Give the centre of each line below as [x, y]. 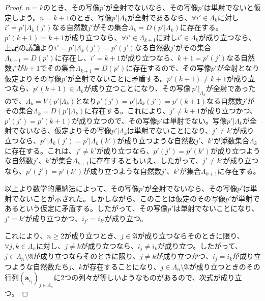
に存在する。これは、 [40, 150]
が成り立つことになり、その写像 [137, 88]
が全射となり [238, 68]
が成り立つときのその [225, 266]
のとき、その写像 [71, 7]
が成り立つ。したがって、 [200, 245]
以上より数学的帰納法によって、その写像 [72, 188]
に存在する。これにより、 [127, 111]
